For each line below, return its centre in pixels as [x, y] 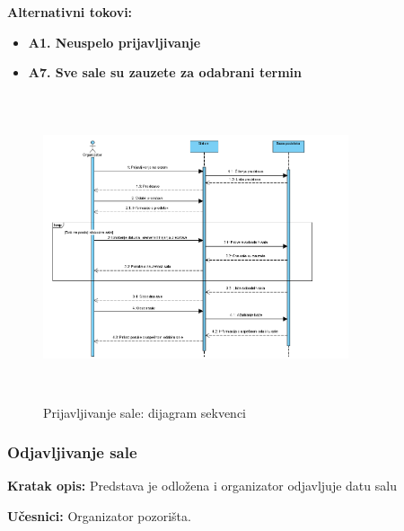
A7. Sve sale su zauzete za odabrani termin [165, 72]
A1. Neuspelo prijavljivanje [114, 42]
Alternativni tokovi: [70, 12]
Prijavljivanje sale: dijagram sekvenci [145, 412]
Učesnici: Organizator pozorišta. [99, 515]
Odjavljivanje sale [72, 452]
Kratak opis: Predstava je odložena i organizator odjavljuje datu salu [202, 486]
